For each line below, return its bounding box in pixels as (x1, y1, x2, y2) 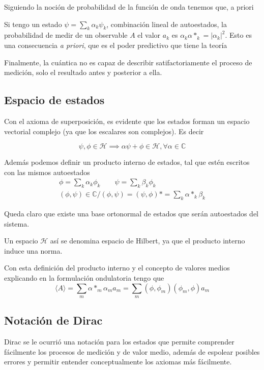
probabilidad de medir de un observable (4, 30, 128, 40)
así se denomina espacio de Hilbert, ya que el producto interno (50, 235, 245, 246)
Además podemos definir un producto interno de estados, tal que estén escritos (4, 157, 250, 167)
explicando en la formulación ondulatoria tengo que (4, 272, 164, 283)
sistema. (4, 218, 30, 229)
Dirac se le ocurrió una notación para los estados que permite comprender (4, 336, 234, 347)
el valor (137, 30, 161, 40)
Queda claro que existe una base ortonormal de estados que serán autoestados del (4, 208, 258, 218)
